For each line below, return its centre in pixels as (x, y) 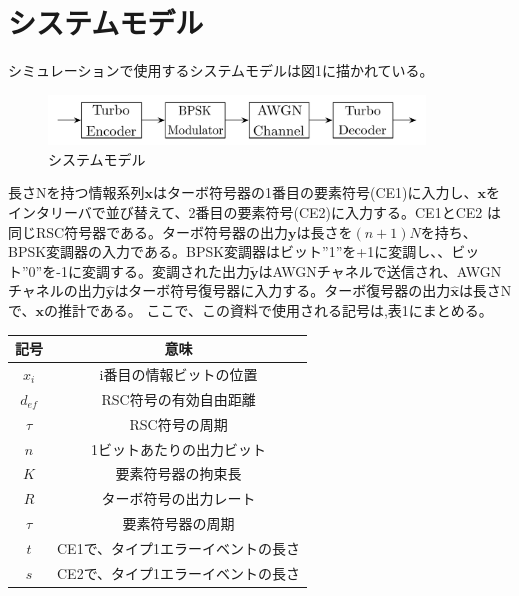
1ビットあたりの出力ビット (179, 448)
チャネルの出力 (57, 290)
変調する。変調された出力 (165, 270)
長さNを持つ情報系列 (76, 192)
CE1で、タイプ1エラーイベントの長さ (179, 547)
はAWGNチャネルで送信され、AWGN (380, 270)
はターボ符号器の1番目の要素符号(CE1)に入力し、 (315, 192)
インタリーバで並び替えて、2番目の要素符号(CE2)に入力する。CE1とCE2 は (254, 212)
